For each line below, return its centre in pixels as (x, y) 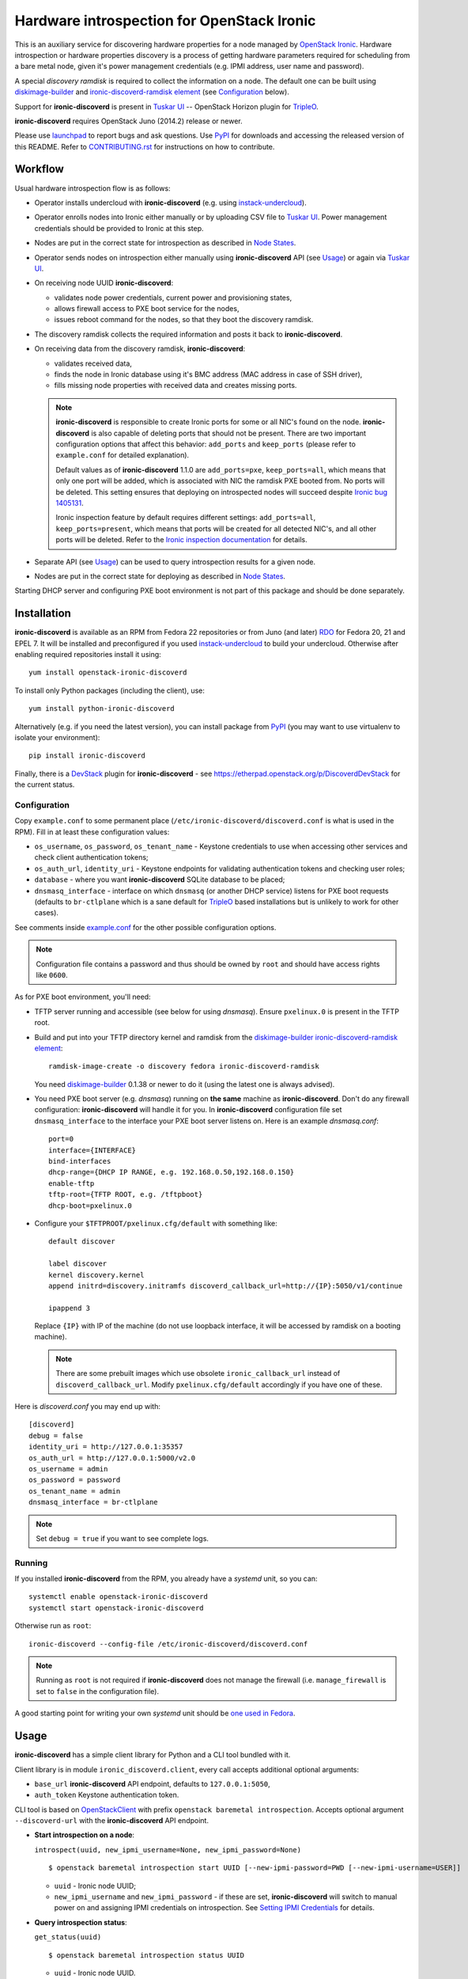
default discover (82, 1242)
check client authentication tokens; (92, 857)
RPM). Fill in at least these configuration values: (92, 832)
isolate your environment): (57, 737)
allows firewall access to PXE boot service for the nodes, (147, 309)
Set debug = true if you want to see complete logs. (123, 1538)
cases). (47, 913)
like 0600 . (52, 974)
